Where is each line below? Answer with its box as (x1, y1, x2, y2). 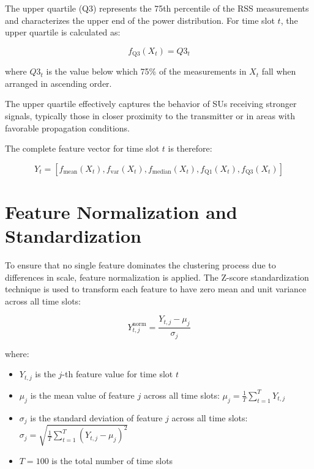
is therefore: (168, 142, 212, 155)
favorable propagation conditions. (5, 121, 130, 134)
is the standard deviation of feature (30, 411, 163, 424)
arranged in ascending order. (5, 76, 112, 89)
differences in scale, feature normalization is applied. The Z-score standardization (5, 270, 309, 283)
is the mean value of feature (30, 388, 135, 401)
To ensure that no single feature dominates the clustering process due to (5, 259, 276, 271)
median (152, 169, 171, 175)
